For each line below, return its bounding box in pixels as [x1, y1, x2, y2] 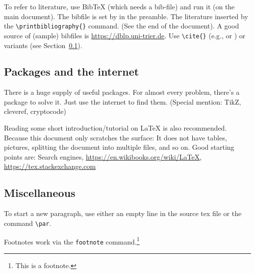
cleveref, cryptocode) [4, 106, 66, 116]
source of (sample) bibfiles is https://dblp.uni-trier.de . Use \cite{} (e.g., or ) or [4, 30, 246, 40]
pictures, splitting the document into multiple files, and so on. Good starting [4, 142, 234, 152]
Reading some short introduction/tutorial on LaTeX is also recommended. [4, 123, 227, 133]
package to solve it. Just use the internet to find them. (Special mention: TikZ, [4, 96, 241, 107]
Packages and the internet [4, 64, 139, 79]
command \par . [4, 218, 51, 228]
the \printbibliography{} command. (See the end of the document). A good [4, 21, 239, 31]
